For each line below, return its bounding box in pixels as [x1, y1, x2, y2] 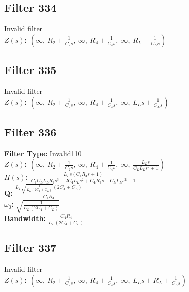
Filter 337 [4, 240, 57, 255]
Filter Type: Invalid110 [4, 148, 82, 158]
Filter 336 [4, 124, 57, 139]
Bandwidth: [4, 213, 46, 224]
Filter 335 [4, 62, 57, 78]
